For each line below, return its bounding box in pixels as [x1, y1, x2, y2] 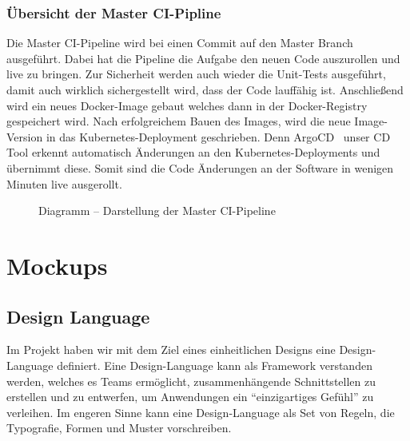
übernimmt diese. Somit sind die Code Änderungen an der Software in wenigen [6, 159, 394, 176]
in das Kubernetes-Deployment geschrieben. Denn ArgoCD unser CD [46, 128, 391, 145]
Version [6, 128, 43, 145]
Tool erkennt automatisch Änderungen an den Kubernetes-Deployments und [6, 144, 380, 161]
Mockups [6, 248, 108, 281]
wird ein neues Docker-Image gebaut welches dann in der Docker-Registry [6, 97, 368, 113]
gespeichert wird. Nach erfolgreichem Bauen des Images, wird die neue [6, 113, 351, 129]
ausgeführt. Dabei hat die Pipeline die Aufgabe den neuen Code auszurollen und [6, 50, 400, 66]
